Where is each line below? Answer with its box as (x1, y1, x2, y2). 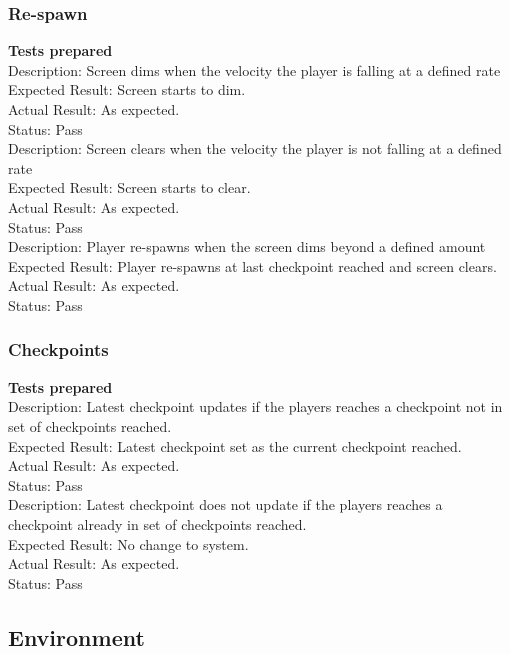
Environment (8, 621, 145, 652)
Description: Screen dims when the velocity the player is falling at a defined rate (8, 59, 501, 80)
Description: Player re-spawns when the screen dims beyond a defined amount (8, 236, 486, 257)
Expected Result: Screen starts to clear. (8, 177, 251, 198)
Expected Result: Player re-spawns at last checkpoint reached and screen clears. (8, 255, 497, 276)
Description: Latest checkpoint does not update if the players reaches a (8, 494, 443, 515)
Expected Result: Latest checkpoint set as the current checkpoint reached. (8, 435, 462, 456)
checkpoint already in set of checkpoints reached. (8, 513, 307, 534)
